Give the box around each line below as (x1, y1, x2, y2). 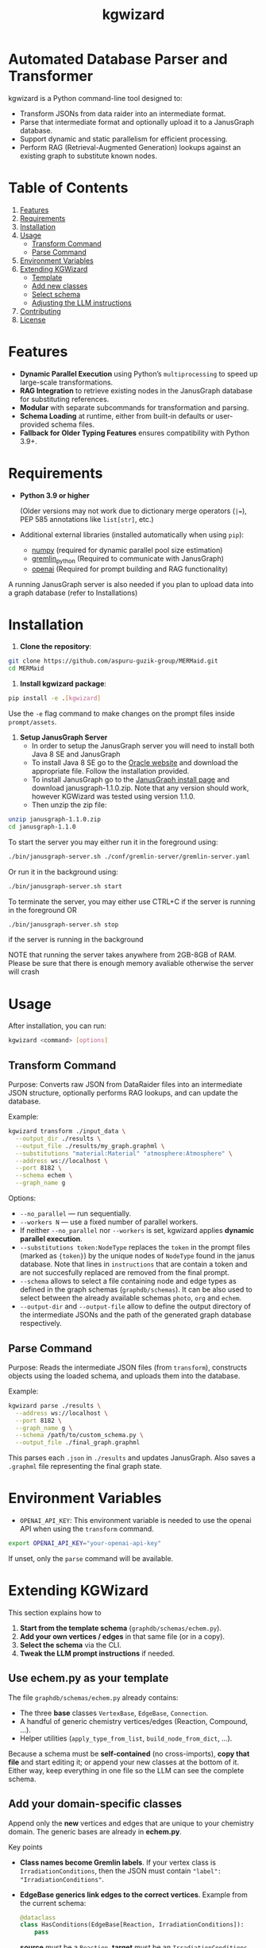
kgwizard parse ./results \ (8, 1401, 102, 1409)
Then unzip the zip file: (31, 800, 107, 810)
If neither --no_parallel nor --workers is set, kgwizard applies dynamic (19, 1226, 255, 1235)
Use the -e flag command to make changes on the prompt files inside (8, 709, 236, 718)
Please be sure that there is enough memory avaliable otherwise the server (8, 959, 254, 968)
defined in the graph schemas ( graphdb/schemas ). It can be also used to (19, 1285, 253, 1294)
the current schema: (19, 1898, 87, 1907)
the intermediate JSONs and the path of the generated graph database (19, 1310, 252, 1320)
